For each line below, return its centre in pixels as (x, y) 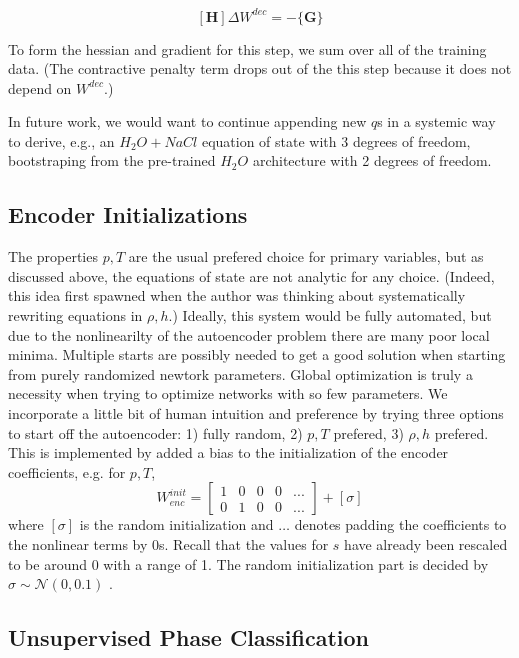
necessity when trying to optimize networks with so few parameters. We (228, 393)
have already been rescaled (426, 543)
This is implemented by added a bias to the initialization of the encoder (228, 452)
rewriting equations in (75, 315)
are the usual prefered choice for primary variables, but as (306, 256)
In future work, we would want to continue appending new (187, 121)
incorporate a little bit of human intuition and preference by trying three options (256, 413)
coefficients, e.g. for (67, 471)
